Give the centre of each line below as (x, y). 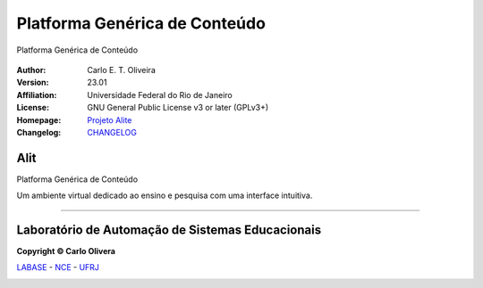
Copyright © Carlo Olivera (66, 251)
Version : (33, 82)
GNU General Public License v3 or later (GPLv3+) (178, 108)
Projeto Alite (110, 119)
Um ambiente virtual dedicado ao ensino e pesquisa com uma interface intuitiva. (165, 195)
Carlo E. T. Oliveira (121, 70)
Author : (31, 70)
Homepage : (39, 119)
